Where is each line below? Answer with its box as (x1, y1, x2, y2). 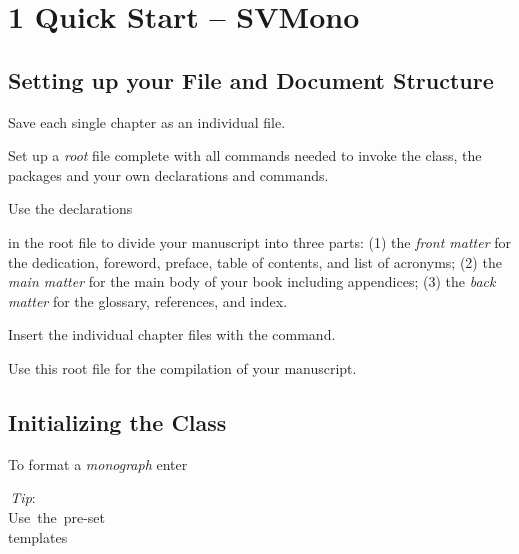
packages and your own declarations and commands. (8, 164, 329, 185)
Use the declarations (8, 198, 133, 219)
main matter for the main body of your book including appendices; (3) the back (8, 271, 496, 292)
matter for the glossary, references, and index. (8, 290, 288, 311)
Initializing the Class (8, 406, 227, 437)
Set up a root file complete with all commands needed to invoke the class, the (8, 145, 482, 166)
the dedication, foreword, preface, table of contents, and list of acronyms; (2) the (8, 251, 502, 272)
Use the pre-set (8, 506, 106, 527)
